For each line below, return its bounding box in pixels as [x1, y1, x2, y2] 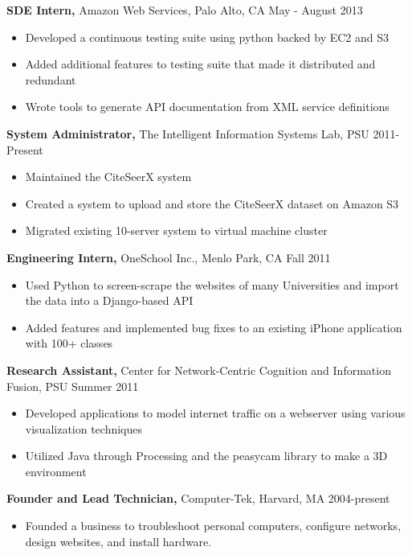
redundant [25, 71, 76, 88]
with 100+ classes [25, 335, 113, 351]
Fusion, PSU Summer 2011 [6, 377, 139, 394]
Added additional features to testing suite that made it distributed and [25, 55, 376, 72]
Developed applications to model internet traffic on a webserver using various [25, 405, 406, 421]
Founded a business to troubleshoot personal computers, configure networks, [25, 517, 402, 534]
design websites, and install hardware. [25, 532, 212, 549]
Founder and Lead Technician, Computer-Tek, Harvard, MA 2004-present [6, 490, 390, 507]
